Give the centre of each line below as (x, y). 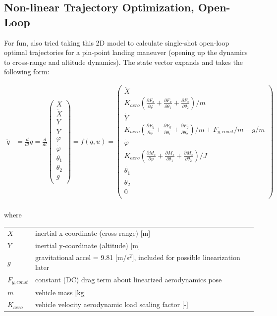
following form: (27, 72)
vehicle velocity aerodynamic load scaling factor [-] (112, 304)
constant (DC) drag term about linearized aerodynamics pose (129, 280)
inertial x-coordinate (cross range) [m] (93, 233)
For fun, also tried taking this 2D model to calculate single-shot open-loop (117, 42)
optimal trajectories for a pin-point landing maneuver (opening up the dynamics (126, 52)
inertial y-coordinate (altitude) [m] (88, 245)
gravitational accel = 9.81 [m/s (82, 257)
